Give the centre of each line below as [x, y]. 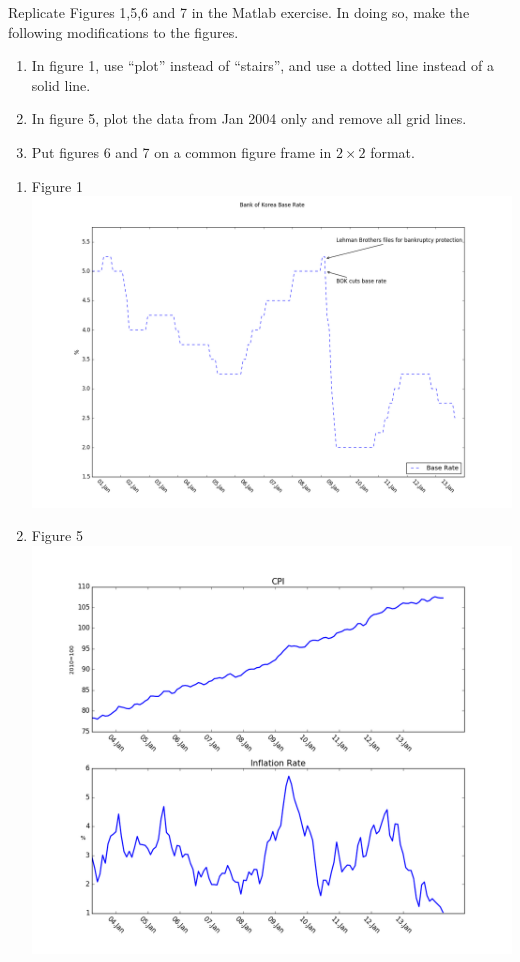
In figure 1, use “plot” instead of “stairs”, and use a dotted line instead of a [262, 65]
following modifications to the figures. [123, 31]
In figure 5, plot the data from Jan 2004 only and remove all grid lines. [249, 118]
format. [392, 151]
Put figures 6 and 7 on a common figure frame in [181, 151]
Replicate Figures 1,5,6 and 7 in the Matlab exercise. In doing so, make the [239, 12]
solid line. [61, 84]
